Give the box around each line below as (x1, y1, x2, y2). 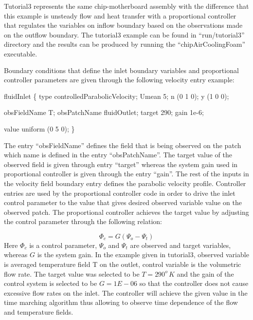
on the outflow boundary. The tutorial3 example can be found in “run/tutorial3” (4, 29, 245, 39)
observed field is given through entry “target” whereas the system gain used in (4, 159, 238, 169)
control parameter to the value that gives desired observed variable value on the (4, 197, 242, 207)
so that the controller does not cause (139, 278, 249, 288)
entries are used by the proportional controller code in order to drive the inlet (4, 188, 235, 198)
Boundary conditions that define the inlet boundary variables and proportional (4, 65, 239, 75)
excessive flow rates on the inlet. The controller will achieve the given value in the (4, 287, 248, 298)
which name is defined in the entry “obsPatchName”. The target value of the (4, 150, 232, 160)
